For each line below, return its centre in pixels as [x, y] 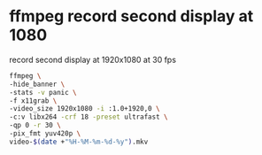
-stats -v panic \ [43, 92]
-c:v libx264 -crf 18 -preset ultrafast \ [89, 117]
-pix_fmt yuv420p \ [45, 134]
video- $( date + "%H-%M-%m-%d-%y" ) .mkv [79, 142]
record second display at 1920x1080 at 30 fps [93, 59]
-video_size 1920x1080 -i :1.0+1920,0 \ [85, 109]
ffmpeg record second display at [131, 16]
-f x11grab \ [33, 101]
